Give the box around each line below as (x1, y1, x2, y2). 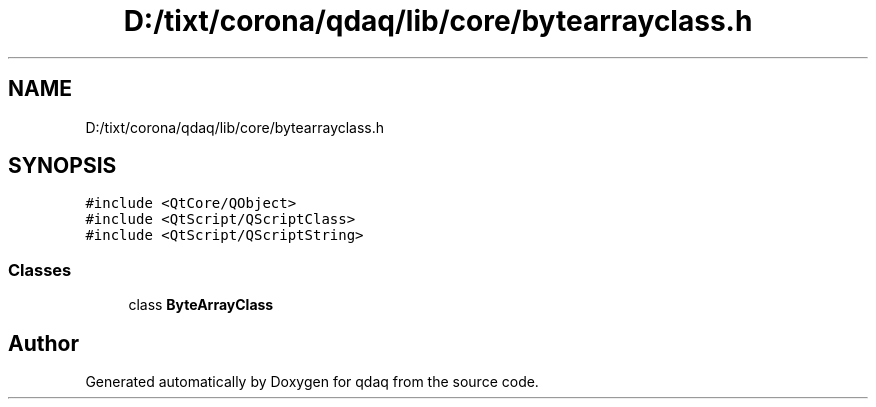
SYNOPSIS (8, 153, 117, 179)
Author (8, 330, 79, 356)
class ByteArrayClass (128, 296, 274, 314)
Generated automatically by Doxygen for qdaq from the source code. (85, 373, 539, 391)
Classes (8, 259, 72, 280)
